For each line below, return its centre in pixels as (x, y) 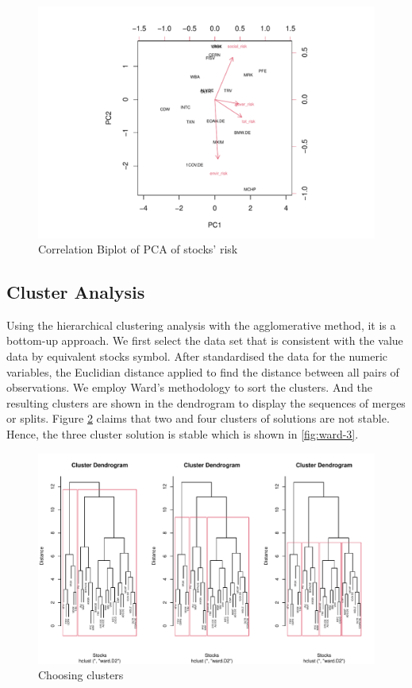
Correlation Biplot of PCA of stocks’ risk (138, 249)
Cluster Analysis (76, 292)
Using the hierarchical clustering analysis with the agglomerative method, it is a (201, 325)
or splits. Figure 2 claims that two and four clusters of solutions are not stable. (198, 418)
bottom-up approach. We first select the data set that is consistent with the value (205, 340)
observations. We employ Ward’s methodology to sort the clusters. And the (190, 387)
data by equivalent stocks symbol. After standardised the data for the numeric (197, 356)
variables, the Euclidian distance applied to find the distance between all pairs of (203, 371)
